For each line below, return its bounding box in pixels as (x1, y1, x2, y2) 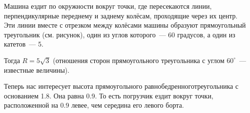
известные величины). (4, 65, 70, 75)
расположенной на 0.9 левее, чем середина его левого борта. (4, 100, 184, 110)
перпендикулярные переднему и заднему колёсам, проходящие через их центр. (4, 10, 238, 20)
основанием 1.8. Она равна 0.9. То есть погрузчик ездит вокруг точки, (4, 90, 213, 100)
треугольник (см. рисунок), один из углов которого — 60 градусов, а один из (4, 29, 235, 39)
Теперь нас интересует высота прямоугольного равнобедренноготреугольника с (4, 81, 239, 91)
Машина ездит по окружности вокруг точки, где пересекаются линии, (4, 1, 212, 11)
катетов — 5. (4, 39, 43, 49)
